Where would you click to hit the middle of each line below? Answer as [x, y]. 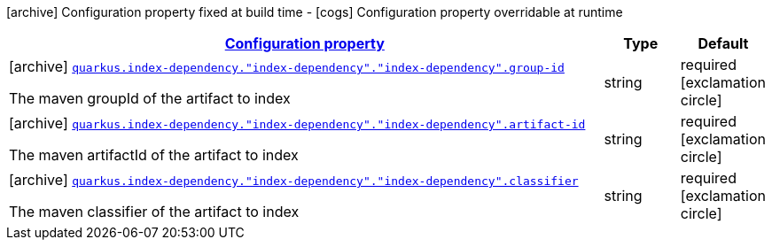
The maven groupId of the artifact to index [150, 98]
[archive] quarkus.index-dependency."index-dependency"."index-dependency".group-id [287, 66]
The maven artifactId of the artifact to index [154, 155]
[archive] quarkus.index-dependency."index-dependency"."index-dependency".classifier [294, 180]
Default [723, 43]
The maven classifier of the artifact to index [154, 212]
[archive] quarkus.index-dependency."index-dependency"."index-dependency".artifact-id [297, 123]
